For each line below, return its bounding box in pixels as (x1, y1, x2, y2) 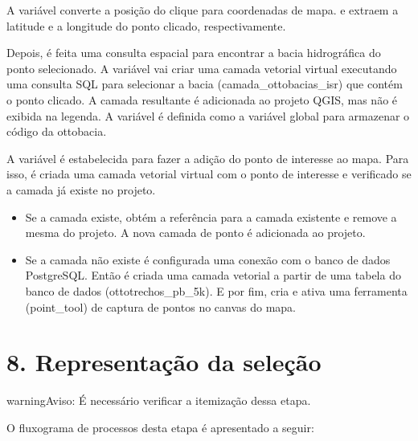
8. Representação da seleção (6, 345, 322, 378)
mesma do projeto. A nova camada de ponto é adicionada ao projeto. (25, 224, 366, 241)
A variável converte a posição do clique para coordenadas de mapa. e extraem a (6, 2, 399, 18)
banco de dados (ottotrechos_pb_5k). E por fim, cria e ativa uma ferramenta (25, 282, 408, 299)
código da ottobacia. (6, 123, 107, 140)
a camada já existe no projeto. (6, 181, 156, 198)
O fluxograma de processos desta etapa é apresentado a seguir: (6, 419, 314, 435)
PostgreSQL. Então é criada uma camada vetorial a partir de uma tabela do (25, 267, 401, 284)
